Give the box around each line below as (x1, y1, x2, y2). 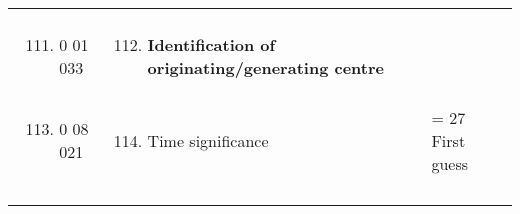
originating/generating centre (147, 56, 384, 79)
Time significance (147, 128, 269, 152)
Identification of (147, 33, 276, 56)
